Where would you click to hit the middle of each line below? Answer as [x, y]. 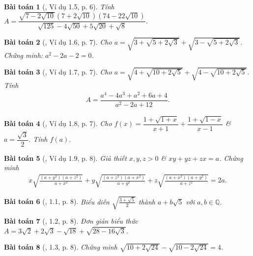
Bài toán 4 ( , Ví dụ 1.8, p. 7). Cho [58, 123]
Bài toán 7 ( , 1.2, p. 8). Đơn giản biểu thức [71, 221]
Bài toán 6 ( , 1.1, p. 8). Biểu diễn [57, 201]
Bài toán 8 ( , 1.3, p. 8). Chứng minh [61, 247]
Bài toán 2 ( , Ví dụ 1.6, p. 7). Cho [58, 41]
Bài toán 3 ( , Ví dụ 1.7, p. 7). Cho [58, 72]
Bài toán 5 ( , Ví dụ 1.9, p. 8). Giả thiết [65, 158]
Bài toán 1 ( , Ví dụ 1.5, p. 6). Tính [59, 6]
